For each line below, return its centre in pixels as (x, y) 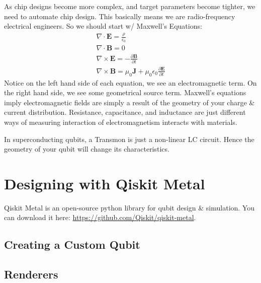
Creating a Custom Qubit (72, 244)
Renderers (31, 274)
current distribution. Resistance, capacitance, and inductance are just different (125, 112)
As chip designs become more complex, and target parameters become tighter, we (130, 6)
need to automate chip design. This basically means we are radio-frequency (120, 16)
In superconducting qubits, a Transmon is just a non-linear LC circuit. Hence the (129, 139)
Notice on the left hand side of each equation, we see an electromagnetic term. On (130, 82)
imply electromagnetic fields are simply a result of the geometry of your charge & (129, 102)
